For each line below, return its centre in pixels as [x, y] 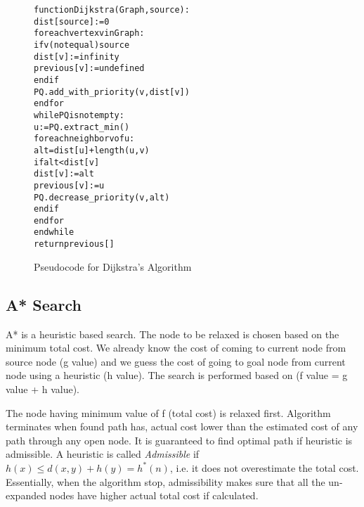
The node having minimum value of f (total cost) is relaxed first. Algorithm [168, 412]
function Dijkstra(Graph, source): [112, 10]
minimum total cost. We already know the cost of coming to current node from [176, 348]
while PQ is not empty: [79, 115]
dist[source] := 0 [72, 21]
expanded [26, 495]
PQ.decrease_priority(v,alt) [102, 197]
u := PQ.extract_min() [82, 127]
